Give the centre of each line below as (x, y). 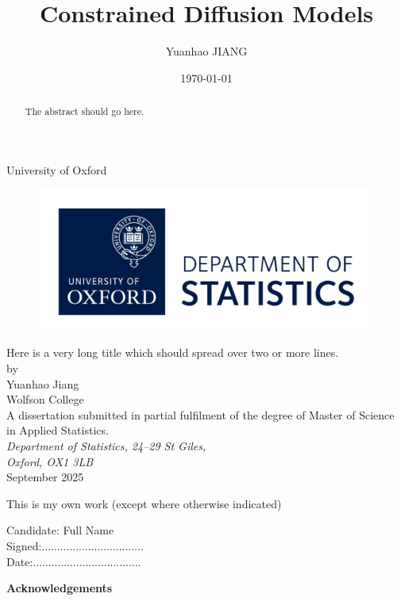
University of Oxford (57, 169)
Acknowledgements (60, 588)
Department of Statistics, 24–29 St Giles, (106, 445)
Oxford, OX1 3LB (50, 461)
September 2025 (45, 477)
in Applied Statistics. (58, 430)
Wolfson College (45, 399)
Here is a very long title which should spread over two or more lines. (173, 352)
